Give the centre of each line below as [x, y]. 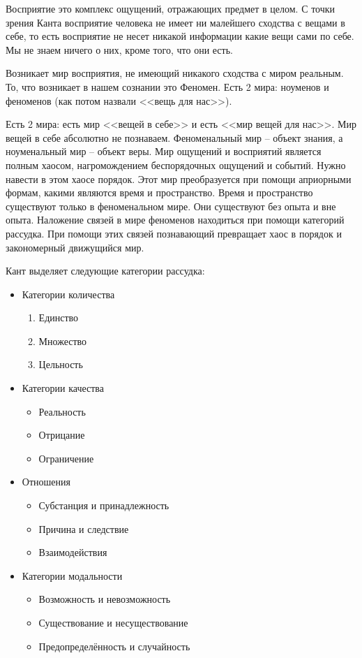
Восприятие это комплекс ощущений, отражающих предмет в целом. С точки [171, 8]
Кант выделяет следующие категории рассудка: [105, 271]
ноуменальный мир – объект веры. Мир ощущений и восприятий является [164, 151]
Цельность [61, 364]
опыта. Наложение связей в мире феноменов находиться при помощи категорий [175, 220]
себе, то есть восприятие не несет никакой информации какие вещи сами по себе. [180, 36]
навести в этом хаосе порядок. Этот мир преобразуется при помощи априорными [179, 178]
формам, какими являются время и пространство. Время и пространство [159, 192]
